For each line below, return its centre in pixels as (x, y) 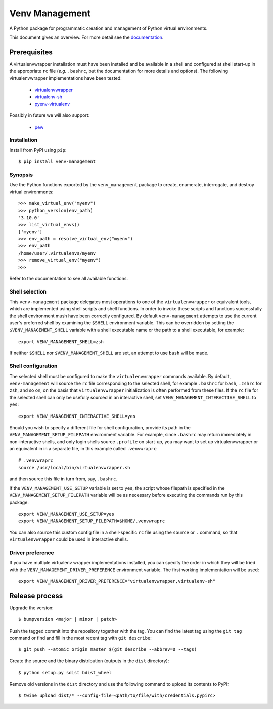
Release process (36, 595)
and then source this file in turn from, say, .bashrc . (63, 479)
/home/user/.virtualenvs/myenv (57, 253)
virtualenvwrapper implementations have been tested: (65, 78)
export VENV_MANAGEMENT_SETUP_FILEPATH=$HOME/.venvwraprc (92, 521)
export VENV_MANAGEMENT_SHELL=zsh (61, 342)
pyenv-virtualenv (52, 104)
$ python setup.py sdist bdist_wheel (65, 673)
